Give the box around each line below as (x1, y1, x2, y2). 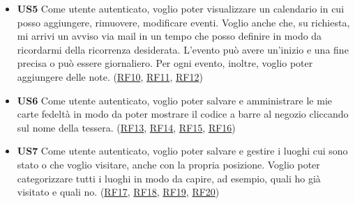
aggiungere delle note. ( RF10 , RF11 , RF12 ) (17, 69, 203, 84)
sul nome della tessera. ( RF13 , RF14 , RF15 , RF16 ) (17, 120, 236, 134)
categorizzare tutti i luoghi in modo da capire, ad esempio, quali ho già (17, 171, 321, 185)
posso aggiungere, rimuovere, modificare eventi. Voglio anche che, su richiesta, (17, 15, 350, 29)
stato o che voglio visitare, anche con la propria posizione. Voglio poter (17, 157, 320, 171)
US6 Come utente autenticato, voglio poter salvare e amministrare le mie (17, 93, 332, 107)
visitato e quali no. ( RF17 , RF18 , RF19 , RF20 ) (17, 185, 220, 199)
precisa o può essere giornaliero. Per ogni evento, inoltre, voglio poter (17, 56, 313, 70)
